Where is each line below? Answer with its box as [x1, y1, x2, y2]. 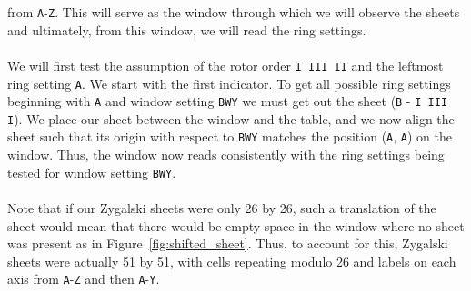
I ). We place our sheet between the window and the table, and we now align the [7, 109, 455, 128]
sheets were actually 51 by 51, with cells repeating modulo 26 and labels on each [7, 251, 456, 270]
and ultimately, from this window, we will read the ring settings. [7, 20, 366, 39]
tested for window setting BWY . [7, 162, 176, 181]
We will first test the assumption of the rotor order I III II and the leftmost [7, 55, 444, 74]
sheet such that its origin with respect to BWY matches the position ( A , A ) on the [7, 127, 453, 146]
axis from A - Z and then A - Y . [7, 269, 160, 288]
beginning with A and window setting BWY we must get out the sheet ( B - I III [7, 92, 448, 111]
